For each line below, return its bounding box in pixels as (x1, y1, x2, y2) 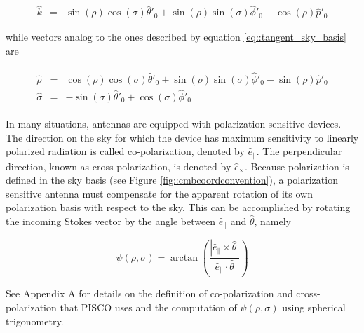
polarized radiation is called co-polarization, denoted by (6, 144, 245, 158)
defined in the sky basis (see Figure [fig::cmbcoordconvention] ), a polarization (6, 172, 338, 187)
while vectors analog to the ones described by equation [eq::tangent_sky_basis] (6, 29, 346, 44)
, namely (254, 213, 292, 228)
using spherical (282, 299, 346, 314)
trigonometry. (6, 313, 64, 328)
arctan (170, 252, 198, 263)
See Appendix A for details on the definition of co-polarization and (6, 286, 293, 301)
